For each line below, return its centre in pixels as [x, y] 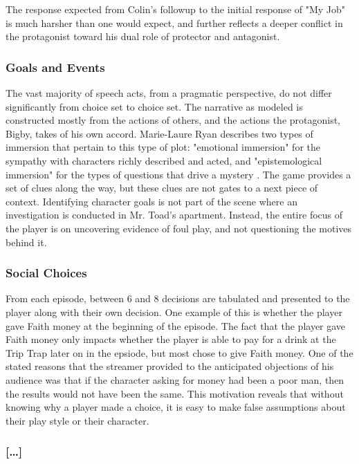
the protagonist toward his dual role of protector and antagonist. [143, 36]
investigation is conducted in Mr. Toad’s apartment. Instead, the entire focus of [174, 215]
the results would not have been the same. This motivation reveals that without [175, 393]
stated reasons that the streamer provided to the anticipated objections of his [170, 366]
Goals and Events [55, 67]
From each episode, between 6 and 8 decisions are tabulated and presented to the [178, 298]
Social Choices [46, 273]
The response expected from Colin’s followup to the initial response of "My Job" [176, 9]
